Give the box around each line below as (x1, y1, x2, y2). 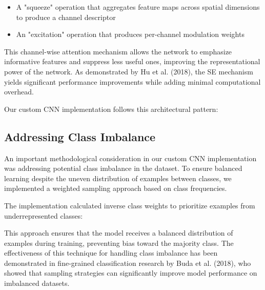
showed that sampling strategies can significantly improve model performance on (4, 267, 257, 278)
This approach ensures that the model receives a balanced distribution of (4, 227, 233, 238)
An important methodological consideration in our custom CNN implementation (4, 152, 257, 163)
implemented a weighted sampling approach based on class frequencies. (4, 183, 227, 194)
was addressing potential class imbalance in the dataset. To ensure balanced (4, 163, 242, 173)
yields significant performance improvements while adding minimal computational (4, 76, 261, 87)
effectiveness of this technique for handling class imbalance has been (4, 247, 218, 258)
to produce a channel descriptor (16, 11, 116, 22)
